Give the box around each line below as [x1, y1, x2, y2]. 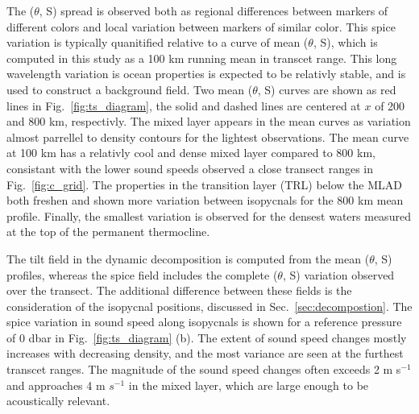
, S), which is [313, 34, 378, 51]
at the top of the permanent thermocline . [6, 223, 210, 240]
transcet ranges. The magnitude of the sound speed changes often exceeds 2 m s [6, 361, 401, 378]
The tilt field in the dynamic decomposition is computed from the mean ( [6, 250, 370, 267]
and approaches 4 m [6, 376, 106, 393]
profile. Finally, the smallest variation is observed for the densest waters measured [6, 207, 411, 224]
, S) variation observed [282, 266, 395, 283]
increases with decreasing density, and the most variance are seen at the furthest [6, 345, 404, 362]
